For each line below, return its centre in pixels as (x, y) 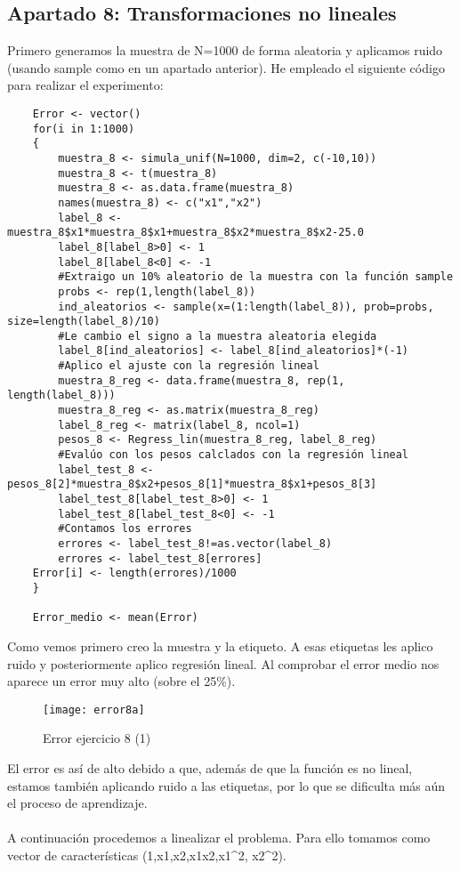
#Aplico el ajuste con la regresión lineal (189, 366)
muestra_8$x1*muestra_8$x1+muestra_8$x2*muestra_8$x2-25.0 (186, 233)
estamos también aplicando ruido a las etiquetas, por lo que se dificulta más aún (226, 785)
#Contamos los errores (125, 529)
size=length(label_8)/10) (84, 322)
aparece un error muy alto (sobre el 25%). (121, 681)
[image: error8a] (94, 710)
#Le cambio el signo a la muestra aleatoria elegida (218, 336)
